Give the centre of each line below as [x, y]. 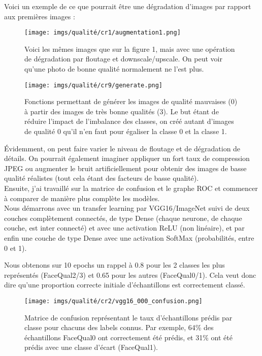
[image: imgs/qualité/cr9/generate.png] [94, 85]
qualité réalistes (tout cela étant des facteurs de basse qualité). [102, 178]
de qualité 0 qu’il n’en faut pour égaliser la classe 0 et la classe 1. [126, 131]
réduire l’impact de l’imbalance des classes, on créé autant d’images [129, 121]
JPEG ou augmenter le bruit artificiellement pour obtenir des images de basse [125, 168]
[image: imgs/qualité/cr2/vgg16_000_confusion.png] [113, 301]
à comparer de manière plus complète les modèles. [82, 198]
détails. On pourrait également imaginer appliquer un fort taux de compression [127, 158]
